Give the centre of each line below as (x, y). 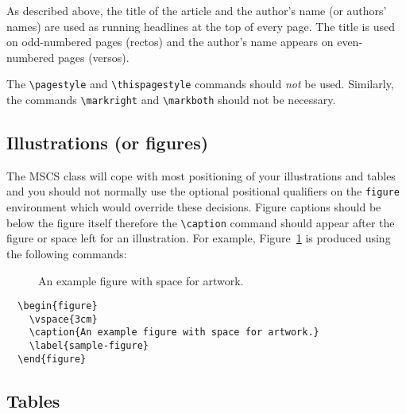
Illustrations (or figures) (108, 143)
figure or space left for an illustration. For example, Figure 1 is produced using (199, 238)
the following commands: (67, 253)
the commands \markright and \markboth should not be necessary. (171, 100)
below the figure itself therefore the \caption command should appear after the (201, 222)
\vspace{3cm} (63, 319)
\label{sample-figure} (89, 346)
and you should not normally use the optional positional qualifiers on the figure (203, 191)
